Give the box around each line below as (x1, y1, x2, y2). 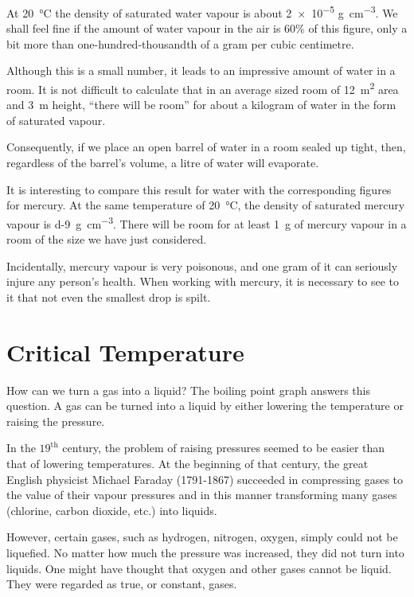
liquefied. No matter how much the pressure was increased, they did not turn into (6, 544, 404, 560)
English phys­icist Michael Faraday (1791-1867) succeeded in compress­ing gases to (6, 470, 404, 487)
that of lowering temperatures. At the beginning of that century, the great (6, 455, 369, 471)
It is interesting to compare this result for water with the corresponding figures (6, 181, 392, 197)
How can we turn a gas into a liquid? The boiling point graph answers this (6, 381, 370, 398)
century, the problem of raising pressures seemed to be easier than (62, 439, 385, 456)
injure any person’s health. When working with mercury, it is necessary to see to (6, 273, 400, 290)
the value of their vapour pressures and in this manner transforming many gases (6, 486, 397, 503)
